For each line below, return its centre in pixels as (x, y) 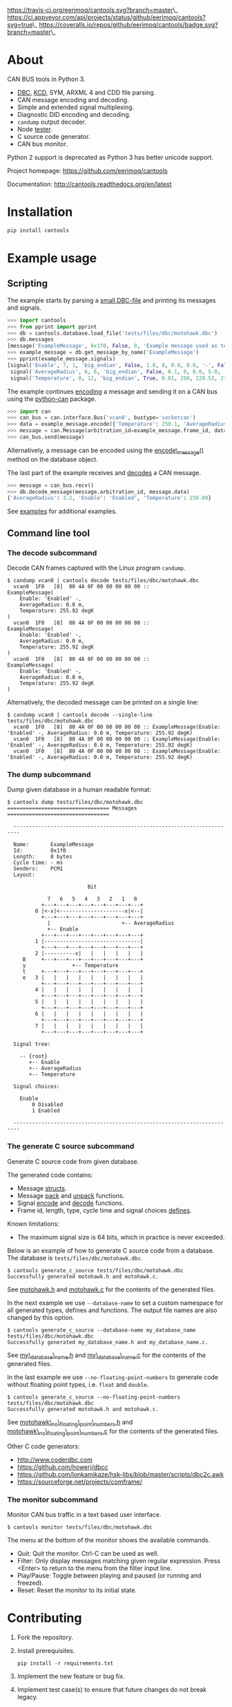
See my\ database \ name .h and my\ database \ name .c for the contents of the (106, 1356)
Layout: (25, 875)
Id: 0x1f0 (40, 851)
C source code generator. (54, 136)
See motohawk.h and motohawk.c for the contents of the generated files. (111, 1289)
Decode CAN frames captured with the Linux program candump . (96, 568)
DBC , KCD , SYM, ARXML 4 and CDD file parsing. (86, 92)
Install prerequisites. (46, 1651)
